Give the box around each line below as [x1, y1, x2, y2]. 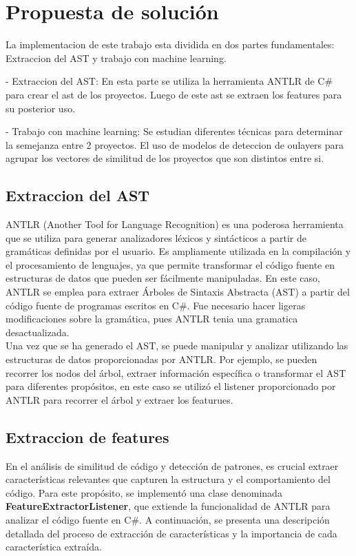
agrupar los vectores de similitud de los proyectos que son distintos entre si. [6, 151, 324, 165]
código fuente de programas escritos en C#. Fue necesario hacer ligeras [6, 298, 306, 312]
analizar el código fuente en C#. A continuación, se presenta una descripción [6, 512, 330, 526]
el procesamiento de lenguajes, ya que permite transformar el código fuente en [6, 257, 335, 271]
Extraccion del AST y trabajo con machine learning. [6, 50, 227, 65]
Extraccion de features [6, 426, 169, 447]
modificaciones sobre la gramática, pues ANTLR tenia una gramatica [6, 311, 298, 326]
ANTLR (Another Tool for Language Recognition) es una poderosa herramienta [6, 217, 344, 231]
